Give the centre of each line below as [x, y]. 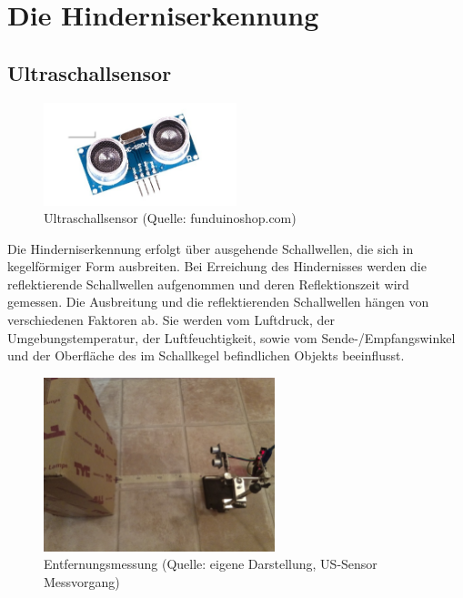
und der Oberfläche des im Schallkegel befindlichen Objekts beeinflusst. [206, 355]
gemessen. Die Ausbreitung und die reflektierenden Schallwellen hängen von [218, 302]
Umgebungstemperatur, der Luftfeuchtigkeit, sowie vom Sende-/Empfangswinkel [231, 337]
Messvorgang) [82, 581]
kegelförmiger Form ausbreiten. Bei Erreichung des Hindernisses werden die [217, 266]
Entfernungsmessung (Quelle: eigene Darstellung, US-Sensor [211, 564]
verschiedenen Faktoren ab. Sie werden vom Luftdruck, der [171, 320]
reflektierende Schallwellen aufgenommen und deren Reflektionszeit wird [208, 284]
